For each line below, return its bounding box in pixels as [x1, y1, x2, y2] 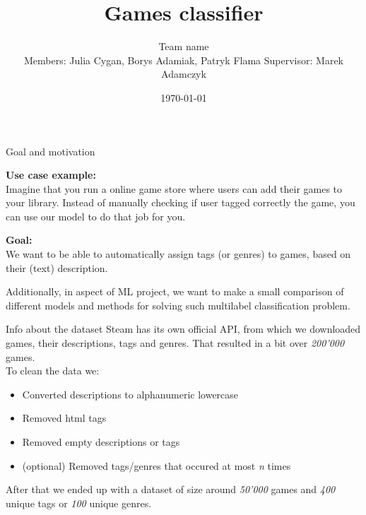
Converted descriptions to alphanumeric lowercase [22, 386, 239, 401]
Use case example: [6, 167, 96, 182]
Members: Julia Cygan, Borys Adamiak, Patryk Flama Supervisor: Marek [23, 52, 344, 67]
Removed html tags [22, 410, 107, 425]
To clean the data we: [6, 363, 100, 378]
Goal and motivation [6, 143, 95, 158]
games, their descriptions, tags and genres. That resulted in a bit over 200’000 [6, 336, 345, 350]
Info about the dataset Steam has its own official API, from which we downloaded [6, 321, 361, 336]
